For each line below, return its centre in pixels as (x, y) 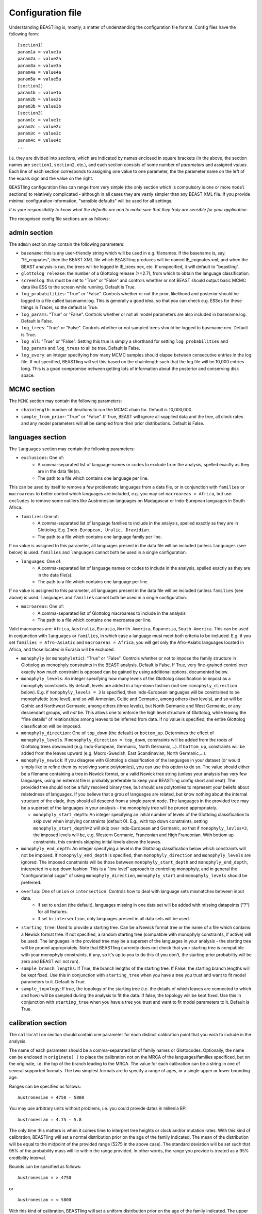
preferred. (31, 882)
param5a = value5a (40, 79)
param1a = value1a (40, 52)
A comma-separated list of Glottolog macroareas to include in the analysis (112, 613)
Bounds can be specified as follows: (45, 1167)
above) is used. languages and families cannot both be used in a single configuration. (98, 597)
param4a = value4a (40, 72)
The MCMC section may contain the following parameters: (65, 401)
